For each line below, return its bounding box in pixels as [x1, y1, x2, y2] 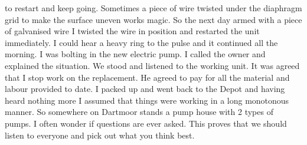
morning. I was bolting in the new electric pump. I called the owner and [5, 48, 266, 60]
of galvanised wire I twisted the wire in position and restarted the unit [5, 25, 260, 37]
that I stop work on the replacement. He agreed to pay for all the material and [5, 71, 290, 83]
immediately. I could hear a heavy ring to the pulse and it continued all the [5, 36, 278, 48]
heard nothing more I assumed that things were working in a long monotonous [5, 94, 289, 106]
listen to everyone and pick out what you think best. [5, 128, 195, 141]
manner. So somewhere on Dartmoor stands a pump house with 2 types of [5, 106, 273, 118]
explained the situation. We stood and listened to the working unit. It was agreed [5, 59, 300, 71]
